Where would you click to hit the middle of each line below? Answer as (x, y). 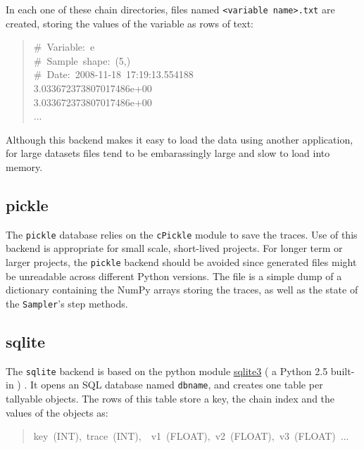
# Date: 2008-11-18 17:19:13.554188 (113, 74)
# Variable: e (64, 47)
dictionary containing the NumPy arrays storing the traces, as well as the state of (182, 290)
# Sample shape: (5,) (82, 60)
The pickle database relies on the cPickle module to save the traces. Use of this (182, 234)
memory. (24, 167)
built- (343, 371)
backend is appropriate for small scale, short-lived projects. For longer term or (174, 248)
